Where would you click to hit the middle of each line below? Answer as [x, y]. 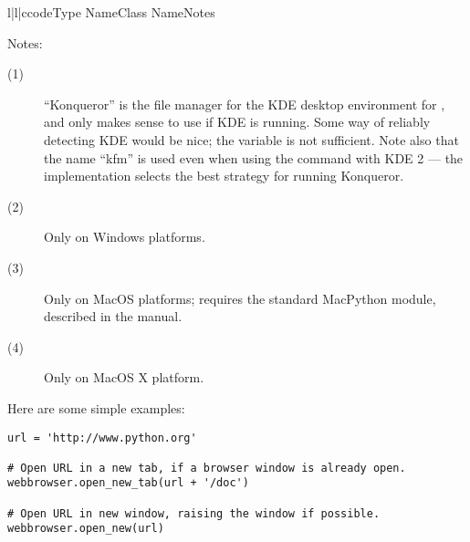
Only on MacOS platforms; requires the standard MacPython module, [240, 298]
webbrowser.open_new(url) [86, 529]
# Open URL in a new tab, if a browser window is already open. [207, 468]
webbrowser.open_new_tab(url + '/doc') [128, 483]
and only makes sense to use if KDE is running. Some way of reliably [237, 122]
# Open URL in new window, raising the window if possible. [194, 513]
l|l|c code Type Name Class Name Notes [111, 12]
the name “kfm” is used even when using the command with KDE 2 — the [254, 157]
